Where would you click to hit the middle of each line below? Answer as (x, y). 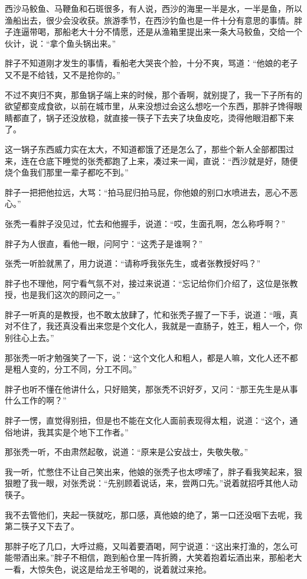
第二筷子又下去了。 (42, 526)
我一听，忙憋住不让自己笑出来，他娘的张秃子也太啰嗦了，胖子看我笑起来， (149, 471)
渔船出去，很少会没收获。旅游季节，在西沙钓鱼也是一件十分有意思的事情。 (149, 20)
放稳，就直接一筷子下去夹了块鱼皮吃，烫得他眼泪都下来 (186, 117)
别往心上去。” (30, 338)
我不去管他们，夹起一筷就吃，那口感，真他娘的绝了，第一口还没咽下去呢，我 (153, 514)
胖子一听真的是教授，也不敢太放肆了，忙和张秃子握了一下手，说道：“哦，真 (151, 314)
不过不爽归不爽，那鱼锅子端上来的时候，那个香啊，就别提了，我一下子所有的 (153, 94)
